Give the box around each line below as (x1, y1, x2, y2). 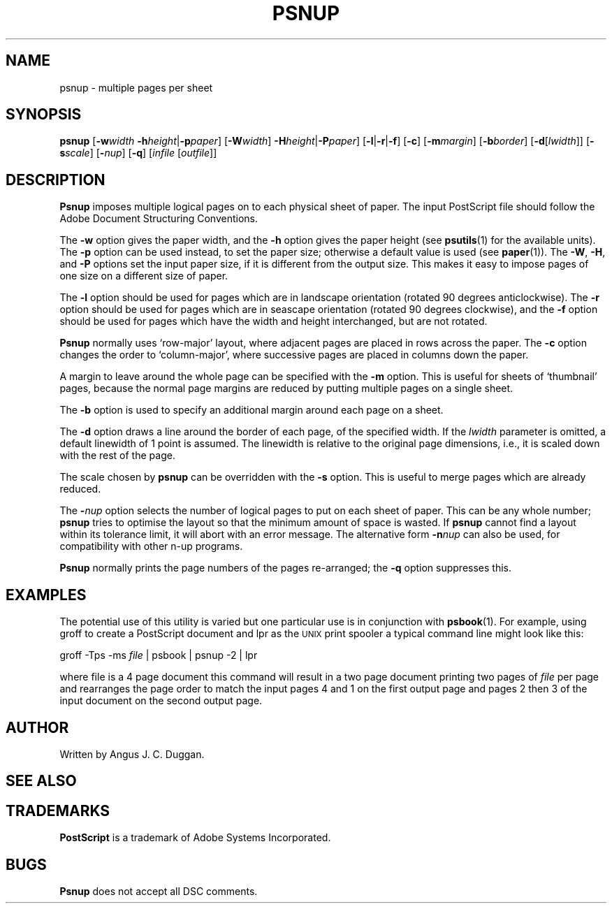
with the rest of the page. (59, 449, 175, 462)
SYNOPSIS (6, 106, 82, 124)
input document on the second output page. (59, 695, 263, 707)
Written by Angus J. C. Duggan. (59, 748, 205, 760)
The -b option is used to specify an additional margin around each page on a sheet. (59, 404, 444, 416)
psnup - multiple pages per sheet (59, 81, 213, 94)
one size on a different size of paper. (59, 270, 228, 282)
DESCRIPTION (6, 170, 105, 189)
